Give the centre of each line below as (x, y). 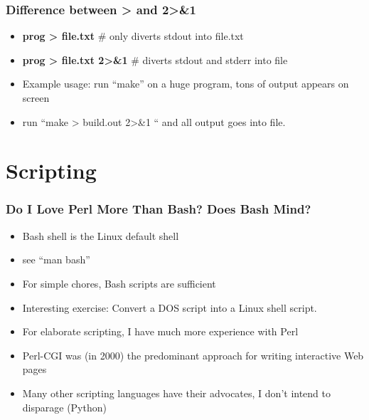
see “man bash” (56, 259)
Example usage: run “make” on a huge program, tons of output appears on (186, 84)
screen (36, 98)
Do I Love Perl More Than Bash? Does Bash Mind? (159, 209)
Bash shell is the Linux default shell (101, 235)
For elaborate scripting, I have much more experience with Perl (160, 331)
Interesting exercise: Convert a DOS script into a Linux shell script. (170, 307)
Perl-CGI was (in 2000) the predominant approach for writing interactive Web (193, 355)
